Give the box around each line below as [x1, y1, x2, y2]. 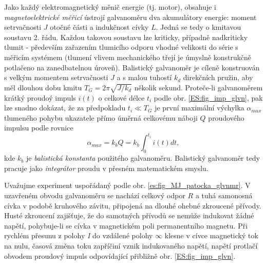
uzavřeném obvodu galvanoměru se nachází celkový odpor [4, 190, 185, 200]
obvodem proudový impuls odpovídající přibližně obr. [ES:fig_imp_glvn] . [4, 250, 236, 261]
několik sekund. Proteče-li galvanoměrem [134, 82, 263, 92]
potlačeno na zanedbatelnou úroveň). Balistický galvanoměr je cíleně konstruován [4, 62, 260, 72]
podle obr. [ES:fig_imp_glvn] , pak [154, 92, 263, 103]
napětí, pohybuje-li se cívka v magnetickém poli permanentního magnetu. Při [4, 220, 248, 231]
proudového [208, 112, 244, 123]
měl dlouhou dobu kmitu [4, 82, 82, 92]
